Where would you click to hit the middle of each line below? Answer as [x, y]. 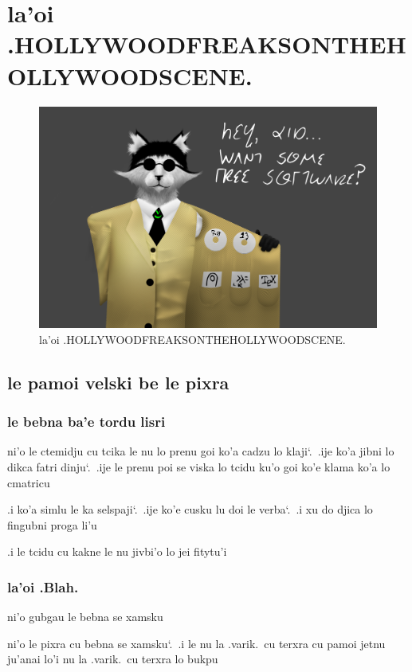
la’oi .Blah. [43, 586]
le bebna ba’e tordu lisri [86, 422]
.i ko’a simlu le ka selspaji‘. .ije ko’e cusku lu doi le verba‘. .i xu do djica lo [190, 509]
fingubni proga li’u [52, 524]
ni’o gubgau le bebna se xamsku [85, 617]
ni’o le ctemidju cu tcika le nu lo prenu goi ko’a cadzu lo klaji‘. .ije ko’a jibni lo [201, 451]
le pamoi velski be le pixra [118, 382]
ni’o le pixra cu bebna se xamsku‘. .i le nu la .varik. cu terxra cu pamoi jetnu [196, 643]
